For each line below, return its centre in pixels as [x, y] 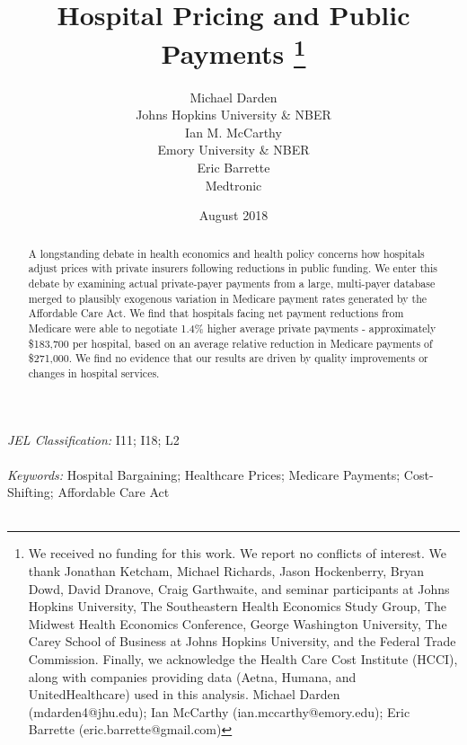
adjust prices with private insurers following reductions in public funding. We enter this [233, 268]
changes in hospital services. [94, 372]
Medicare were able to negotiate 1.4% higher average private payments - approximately [232, 328]
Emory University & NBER [233, 150]
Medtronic [233, 185]
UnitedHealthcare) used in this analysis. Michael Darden [184, 694]
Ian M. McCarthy [233, 132]
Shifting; [31, 492]
